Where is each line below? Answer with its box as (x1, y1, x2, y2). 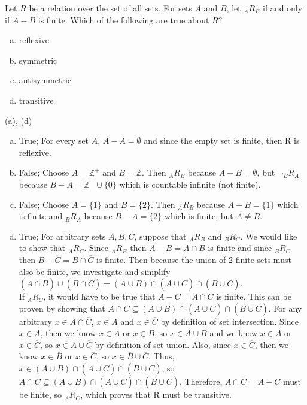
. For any (268, 301, 302, 314)
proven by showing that (19, 301, 105, 314)
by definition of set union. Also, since (95, 338, 231, 350)
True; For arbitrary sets (19, 229, 106, 242)
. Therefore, (180, 375, 223, 388)
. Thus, (148, 350, 175, 362)
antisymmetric (19, 74, 72, 86)
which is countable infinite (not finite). (119, 177, 261, 190)
